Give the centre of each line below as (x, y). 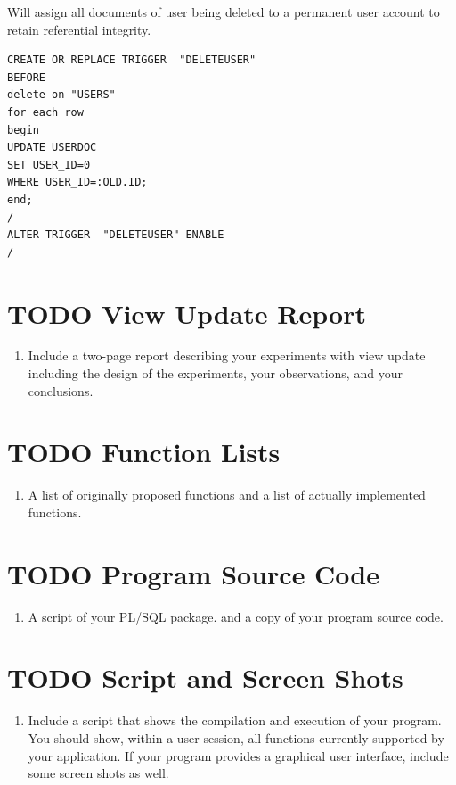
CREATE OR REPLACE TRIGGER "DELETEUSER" (132, 60)
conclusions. (61, 390)
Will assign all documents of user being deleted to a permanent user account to (224, 12)
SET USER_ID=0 (49, 165)
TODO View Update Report (187, 313)
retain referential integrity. (79, 29)
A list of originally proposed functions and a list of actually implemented (227, 495)
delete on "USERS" (61, 95)
